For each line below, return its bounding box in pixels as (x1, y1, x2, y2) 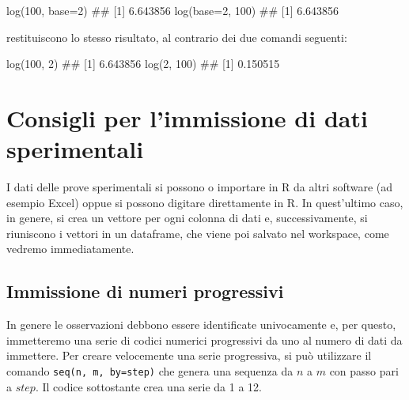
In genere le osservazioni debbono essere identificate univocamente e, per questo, (6, 316, 396, 333)
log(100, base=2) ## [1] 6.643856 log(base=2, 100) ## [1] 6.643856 (6, 2, 339, 18)
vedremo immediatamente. (6, 240, 134, 257)
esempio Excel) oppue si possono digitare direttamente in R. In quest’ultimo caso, (6, 194, 403, 210)
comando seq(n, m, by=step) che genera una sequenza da (6, 363, 293, 379)
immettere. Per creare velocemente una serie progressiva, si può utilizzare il (6, 347, 372, 364)
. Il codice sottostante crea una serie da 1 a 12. (35, 378, 262, 394)
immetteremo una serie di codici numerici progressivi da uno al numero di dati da (6, 331, 403, 348)
